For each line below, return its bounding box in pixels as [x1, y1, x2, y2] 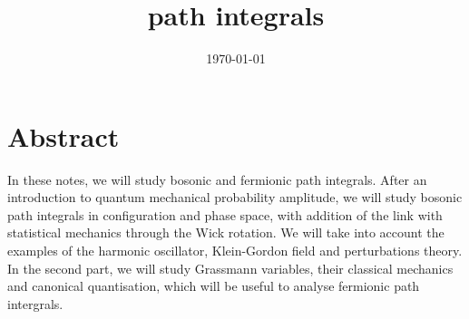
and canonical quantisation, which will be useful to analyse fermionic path [7, 276, 420, 295]
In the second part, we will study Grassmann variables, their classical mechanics [7, 258, 454, 277]
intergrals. [7, 294, 64, 313]
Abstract [7, 117, 120, 154]
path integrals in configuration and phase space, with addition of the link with [7, 205, 443, 224]
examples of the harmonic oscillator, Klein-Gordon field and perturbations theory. [7, 241, 463, 260]
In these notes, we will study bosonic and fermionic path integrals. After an [7, 169, 427, 188]
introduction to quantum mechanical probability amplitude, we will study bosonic [7, 188, 463, 207]
